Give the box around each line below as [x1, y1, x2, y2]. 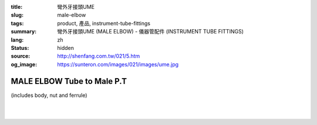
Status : [11, 44, 29, 51]
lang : [11, 36, 24, 43]
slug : [11, 12, 23, 19]
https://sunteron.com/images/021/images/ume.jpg [57, 60, 179, 67]
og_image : [11, 60, 38, 67]
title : [11, 4, 23, 10]
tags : [11, 19, 24, 26]
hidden [57, 44, 75, 51]
